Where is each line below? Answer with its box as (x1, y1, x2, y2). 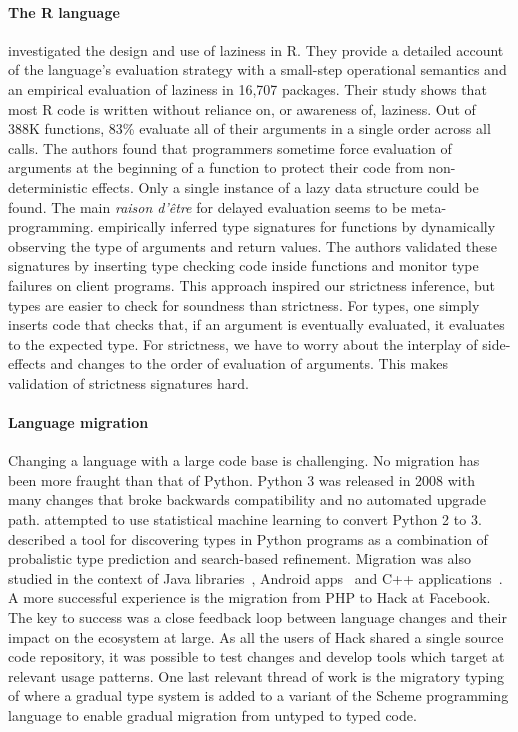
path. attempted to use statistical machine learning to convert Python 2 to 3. (8, 509, 482, 530)
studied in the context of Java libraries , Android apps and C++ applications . (8, 567, 503, 588)
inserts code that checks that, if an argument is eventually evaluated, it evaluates (8, 314, 505, 335)
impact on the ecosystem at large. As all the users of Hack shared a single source (8, 626, 504, 647)
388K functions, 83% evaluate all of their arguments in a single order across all (8, 118, 491, 139)
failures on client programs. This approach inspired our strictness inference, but (8, 274, 495, 295)
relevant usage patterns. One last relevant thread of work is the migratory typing (8, 665, 505, 686)
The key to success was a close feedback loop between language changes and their (8, 607, 507, 628)
